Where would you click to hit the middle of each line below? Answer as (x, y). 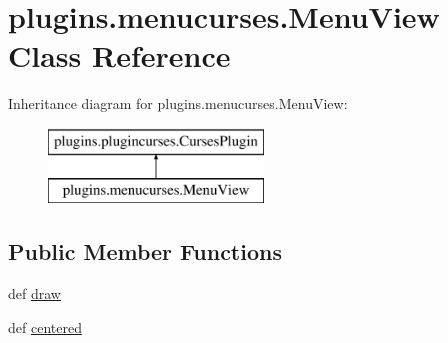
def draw (34, 293)
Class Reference (119, 55)
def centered (45, 326)
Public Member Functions (145, 251)
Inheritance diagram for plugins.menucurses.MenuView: (178, 103)
